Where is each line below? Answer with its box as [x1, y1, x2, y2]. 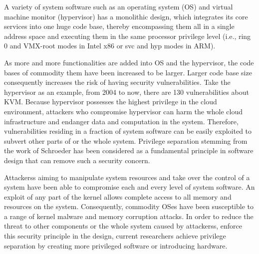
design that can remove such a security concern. [4, 155, 150, 165]
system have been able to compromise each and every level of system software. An [4, 182, 255, 192]
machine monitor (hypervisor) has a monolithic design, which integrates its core [4, 11, 248, 21]
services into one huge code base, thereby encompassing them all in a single [4, 21, 235, 31]
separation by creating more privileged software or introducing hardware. [4, 240, 228, 251]
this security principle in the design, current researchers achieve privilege [4, 231, 226, 241]
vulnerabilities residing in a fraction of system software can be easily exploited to [4, 126, 252, 136]
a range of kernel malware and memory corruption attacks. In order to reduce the [4, 211, 254, 221]
